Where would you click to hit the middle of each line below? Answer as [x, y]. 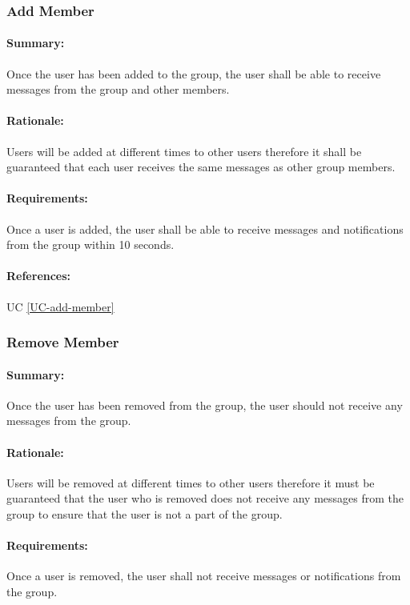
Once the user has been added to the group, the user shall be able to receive [194, 73]
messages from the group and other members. [118, 89]
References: [39, 276]
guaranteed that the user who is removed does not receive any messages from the [205, 498]
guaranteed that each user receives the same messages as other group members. [201, 167]
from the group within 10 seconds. [90, 244]
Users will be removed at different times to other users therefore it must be [191, 482]
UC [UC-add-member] [60, 306]
